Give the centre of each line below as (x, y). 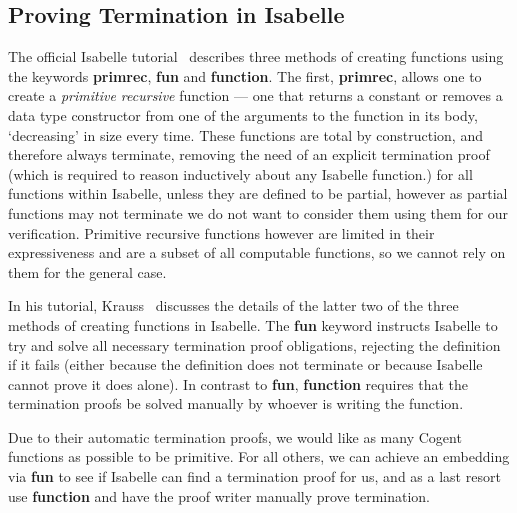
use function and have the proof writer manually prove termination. (219, 495)
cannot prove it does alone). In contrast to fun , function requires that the (238, 383)
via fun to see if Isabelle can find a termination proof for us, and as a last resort (254, 476)
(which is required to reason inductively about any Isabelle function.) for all (240, 173)
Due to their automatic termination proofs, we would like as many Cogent (235, 436)
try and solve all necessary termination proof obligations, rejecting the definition (254, 344)
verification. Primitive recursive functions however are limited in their (221, 232)
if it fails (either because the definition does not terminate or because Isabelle (245, 364)
